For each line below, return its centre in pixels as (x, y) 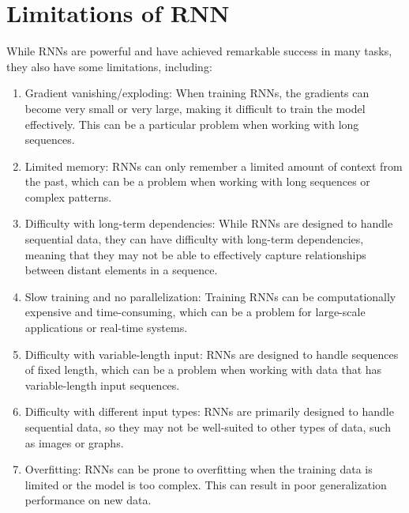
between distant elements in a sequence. (121, 270)
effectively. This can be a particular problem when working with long (192, 124)
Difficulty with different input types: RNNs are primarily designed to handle (209, 411)
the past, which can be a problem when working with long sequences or (197, 181)
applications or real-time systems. (106, 328)
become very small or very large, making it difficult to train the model (195, 108)
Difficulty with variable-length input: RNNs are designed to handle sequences (212, 354)
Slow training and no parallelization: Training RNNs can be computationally (210, 296)
